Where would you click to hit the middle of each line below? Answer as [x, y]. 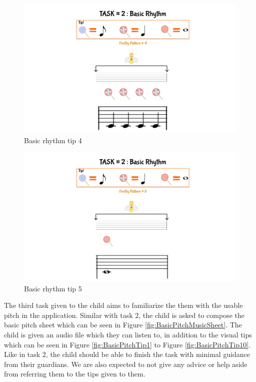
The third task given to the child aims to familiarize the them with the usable [123, 305]
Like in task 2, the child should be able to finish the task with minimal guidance [127, 354]
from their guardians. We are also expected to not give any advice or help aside [126, 364]
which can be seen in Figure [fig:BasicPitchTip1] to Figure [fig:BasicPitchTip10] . [127, 344]
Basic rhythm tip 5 [53, 288]
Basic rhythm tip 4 [53, 140]
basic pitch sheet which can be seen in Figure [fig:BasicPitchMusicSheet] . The [123, 325]
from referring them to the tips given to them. [75, 374]
